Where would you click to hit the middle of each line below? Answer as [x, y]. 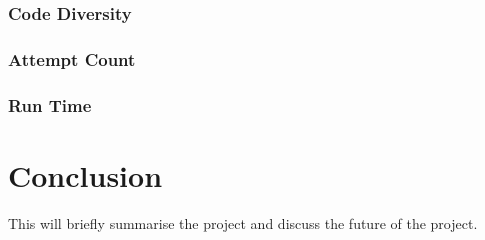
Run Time [50, 104]
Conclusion [85, 174]
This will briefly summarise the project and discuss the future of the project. [243, 222]
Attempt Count [72, 58]
